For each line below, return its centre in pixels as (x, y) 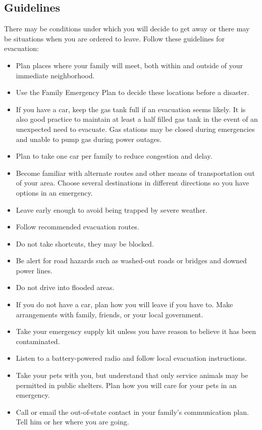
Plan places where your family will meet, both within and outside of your (129, 65)
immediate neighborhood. (55, 75)
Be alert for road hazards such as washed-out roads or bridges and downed (131, 260)
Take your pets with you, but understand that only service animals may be (132, 375)
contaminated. (38, 341)
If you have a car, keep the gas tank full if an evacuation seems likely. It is (131, 109)
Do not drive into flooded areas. (65, 287)
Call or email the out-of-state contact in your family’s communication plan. (132, 412)
